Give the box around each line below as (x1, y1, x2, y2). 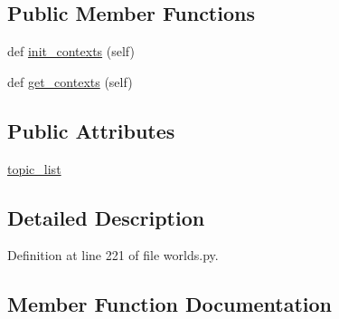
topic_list (7, 159, 61, 178)
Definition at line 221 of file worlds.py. (7, 246, 219, 265)
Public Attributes (7, 116, 175, 144)
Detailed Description (7, 203, 205, 231)
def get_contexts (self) (7, 72, 133, 91)
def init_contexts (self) (7, 42, 135, 61)
